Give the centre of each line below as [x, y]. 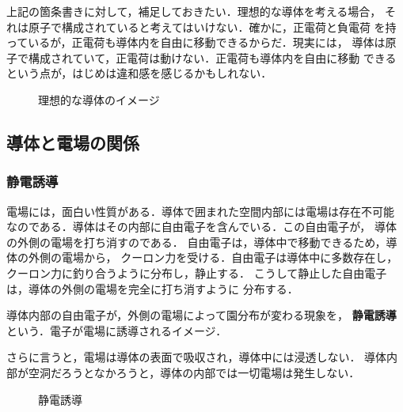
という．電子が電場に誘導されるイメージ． [117, 330]
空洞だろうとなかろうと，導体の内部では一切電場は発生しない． [194, 372]
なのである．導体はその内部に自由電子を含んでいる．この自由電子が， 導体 [201, 227]
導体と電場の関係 [73, 142]
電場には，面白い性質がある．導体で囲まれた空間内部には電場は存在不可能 [200, 211]
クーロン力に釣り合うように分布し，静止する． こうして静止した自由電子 [197, 272]
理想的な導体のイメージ [99, 99]
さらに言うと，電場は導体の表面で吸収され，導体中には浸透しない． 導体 [197, 357]
